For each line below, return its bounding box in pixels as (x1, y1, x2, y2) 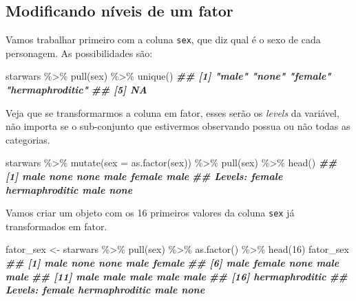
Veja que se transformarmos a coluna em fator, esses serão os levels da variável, (6, 105, 339, 120)
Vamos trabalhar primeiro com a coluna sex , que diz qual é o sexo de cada (6, 32, 321, 47)
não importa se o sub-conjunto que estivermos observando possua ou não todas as (6, 119, 350, 133)
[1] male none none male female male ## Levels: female (6, 169, 283, 183)
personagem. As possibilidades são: (6, 45, 153, 60)
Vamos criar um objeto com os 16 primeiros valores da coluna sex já (6, 205, 295, 220)
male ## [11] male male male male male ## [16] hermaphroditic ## (6, 269, 348, 283)
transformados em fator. (6, 219, 107, 233)
